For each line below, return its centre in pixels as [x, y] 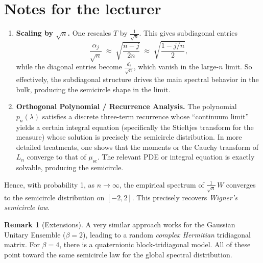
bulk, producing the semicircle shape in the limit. [93, 89]
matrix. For [22, 244]
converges [241, 184]
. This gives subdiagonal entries [188, 33]
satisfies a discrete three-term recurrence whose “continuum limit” [146, 116]
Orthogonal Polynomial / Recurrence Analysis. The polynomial [126, 106]
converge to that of [56, 157]
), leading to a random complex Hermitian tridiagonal [167, 234]
